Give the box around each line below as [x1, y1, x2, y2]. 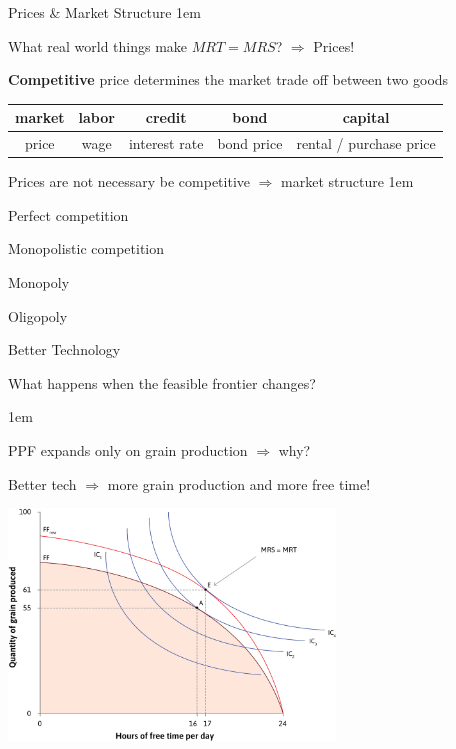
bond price [217, 133, 283, 154]
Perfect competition [8, 204, 129, 225]
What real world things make [8, 35, 188, 56]
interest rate [128, 133, 204, 154]
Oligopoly [8, 305, 68, 326]
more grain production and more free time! [107, 473, 371, 494]
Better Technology [8, 339, 121, 360]
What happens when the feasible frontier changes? [8, 372, 316, 393]
